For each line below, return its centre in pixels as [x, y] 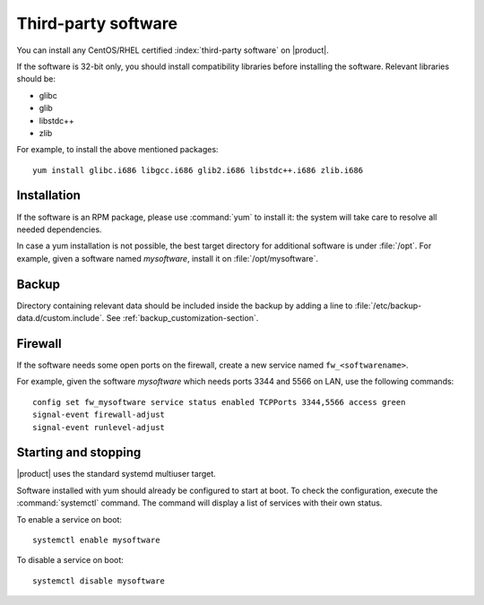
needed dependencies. [59, 229]
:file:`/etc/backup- [388, 306]
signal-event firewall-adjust [99, 415]
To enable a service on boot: [69, 519]
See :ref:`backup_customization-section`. [182, 318]
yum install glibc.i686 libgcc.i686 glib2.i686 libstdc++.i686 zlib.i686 [198, 170]
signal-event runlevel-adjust [99, 427]
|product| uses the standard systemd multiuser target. [117, 474]
